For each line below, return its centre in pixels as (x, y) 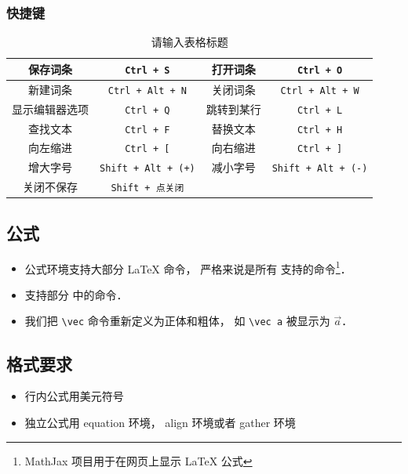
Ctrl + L (320, 110)
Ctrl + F (148, 130)
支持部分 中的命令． (76, 294)
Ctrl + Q (148, 110)
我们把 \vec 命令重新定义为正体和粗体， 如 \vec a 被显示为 (177, 321)
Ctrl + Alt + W (320, 90)
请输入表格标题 (189, 42)
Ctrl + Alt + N (147, 90)
